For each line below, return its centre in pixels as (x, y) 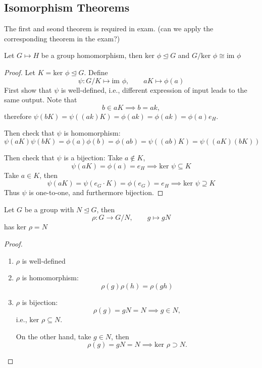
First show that (28, 89)
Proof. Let (20, 72)
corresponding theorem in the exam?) (62, 38)
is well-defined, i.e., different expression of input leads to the (154, 89)
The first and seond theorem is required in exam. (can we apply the (109, 28)
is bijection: (40, 302)
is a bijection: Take (93, 157)
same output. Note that (41, 100)
